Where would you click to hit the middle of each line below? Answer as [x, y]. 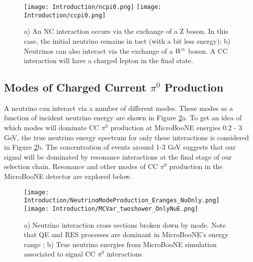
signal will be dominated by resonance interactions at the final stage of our [118, 156]
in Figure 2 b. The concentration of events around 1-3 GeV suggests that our [120, 147]
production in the [196, 166]
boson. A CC [208, 50]
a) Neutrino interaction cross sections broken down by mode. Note [125, 224]
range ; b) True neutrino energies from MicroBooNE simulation [120, 244]
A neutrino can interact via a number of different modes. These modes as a [119, 108]
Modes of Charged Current [75, 87]
